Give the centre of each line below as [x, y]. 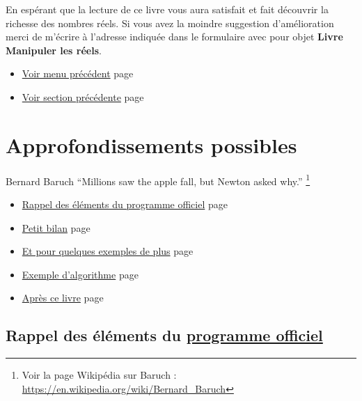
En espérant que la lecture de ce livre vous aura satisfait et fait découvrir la [167, 9]
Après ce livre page [63, 298]
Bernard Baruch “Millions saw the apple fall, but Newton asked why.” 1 [158, 180]
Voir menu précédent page [78, 73]
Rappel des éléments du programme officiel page [125, 204]
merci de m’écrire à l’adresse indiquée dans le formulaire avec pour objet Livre [174, 37]
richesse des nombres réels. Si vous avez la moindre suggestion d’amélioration [170, 23]
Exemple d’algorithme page [80, 274]
